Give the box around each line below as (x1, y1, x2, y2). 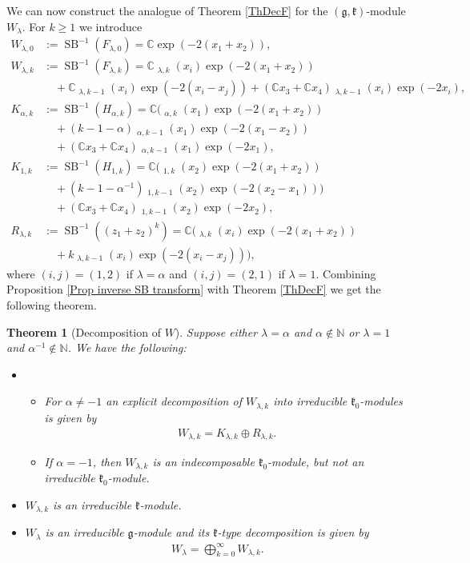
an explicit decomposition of (106, 393, 242, 409)
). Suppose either (175, 323, 258, 340)
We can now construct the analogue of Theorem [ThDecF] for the (6, 2, 328, 18)
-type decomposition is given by (217, 524, 369, 541)
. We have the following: (67, 339, 187, 356)
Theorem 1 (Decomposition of (6, 323, 161, 340)
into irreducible (273, 393, 347, 409)
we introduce (79, 18, 143, 34)
